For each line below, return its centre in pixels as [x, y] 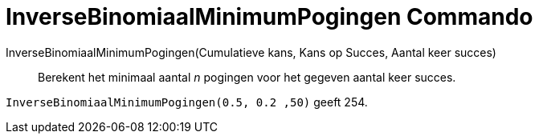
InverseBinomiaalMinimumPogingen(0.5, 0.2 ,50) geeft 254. [187, 102]
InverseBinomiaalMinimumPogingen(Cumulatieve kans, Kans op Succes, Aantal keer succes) [251, 52]
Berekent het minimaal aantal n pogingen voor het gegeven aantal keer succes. [247, 77]
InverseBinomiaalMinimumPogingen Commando [269, 17]
